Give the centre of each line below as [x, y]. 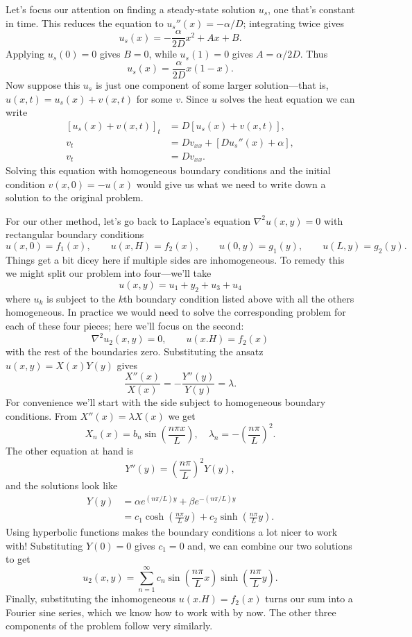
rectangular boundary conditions [75, 234]
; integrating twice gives [294, 23]
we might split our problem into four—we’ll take [109, 273]
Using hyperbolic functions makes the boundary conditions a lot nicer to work [172, 532]
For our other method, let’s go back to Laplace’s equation [128, 220]
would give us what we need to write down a [231, 184]
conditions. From [41, 415]
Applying [25, 54]
